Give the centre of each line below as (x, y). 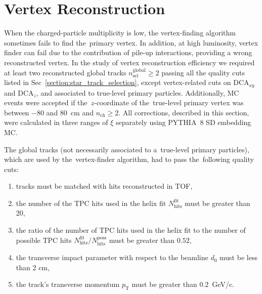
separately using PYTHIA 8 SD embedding (183, 122)
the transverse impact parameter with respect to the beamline (112, 257)
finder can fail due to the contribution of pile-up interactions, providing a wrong (128, 52)
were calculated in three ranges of (56, 122)
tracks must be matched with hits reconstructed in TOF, (104, 186)
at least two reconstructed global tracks (65, 72)
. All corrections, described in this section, (184, 112)
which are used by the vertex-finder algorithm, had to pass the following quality (129, 159)
